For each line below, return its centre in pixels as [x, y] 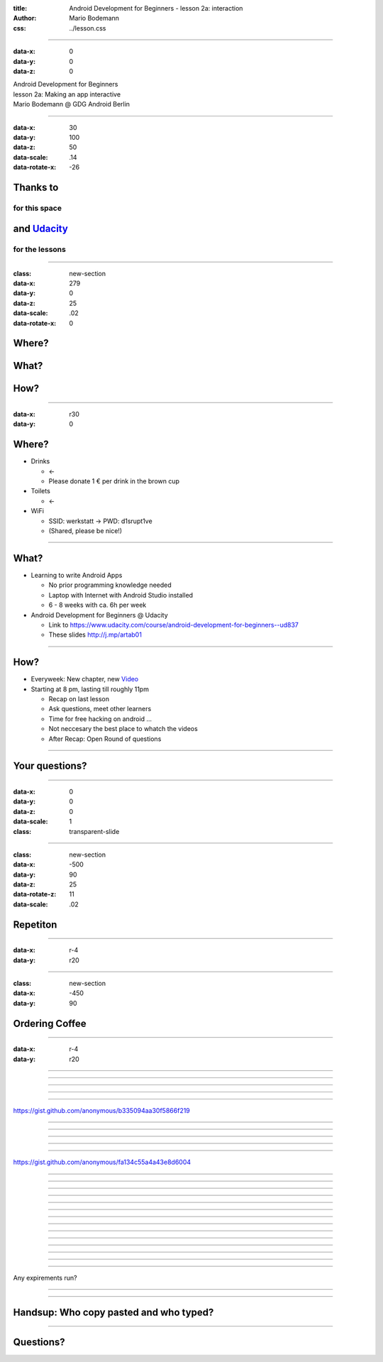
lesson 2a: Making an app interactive [67, 94]
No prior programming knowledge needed [110, 585]
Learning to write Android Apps [77, 575]
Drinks [40, 461]
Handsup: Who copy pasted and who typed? [113, 1312]
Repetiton [35, 924]
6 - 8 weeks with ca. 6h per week [98, 605]
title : [20, 8]
